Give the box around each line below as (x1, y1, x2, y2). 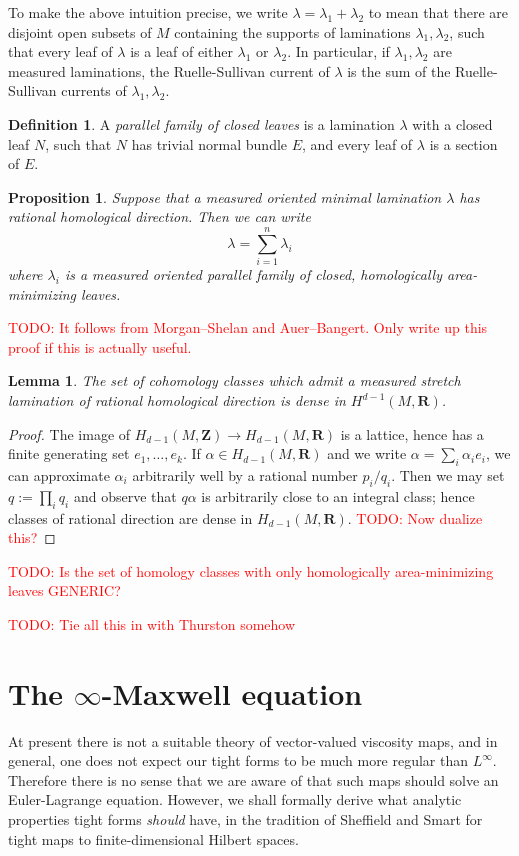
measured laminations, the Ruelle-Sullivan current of (8, 60, 330, 81)
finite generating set (8, 443, 130, 464)
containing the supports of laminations (174, 21, 411, 42)
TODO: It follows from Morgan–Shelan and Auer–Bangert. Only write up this (8, 317, 488, 338)
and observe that (73, 485, 177, 506)
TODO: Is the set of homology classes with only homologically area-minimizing (8, 560, 494, 581)
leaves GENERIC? (8, 580, 121, 601)
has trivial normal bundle (131, 133, 288, 154)
